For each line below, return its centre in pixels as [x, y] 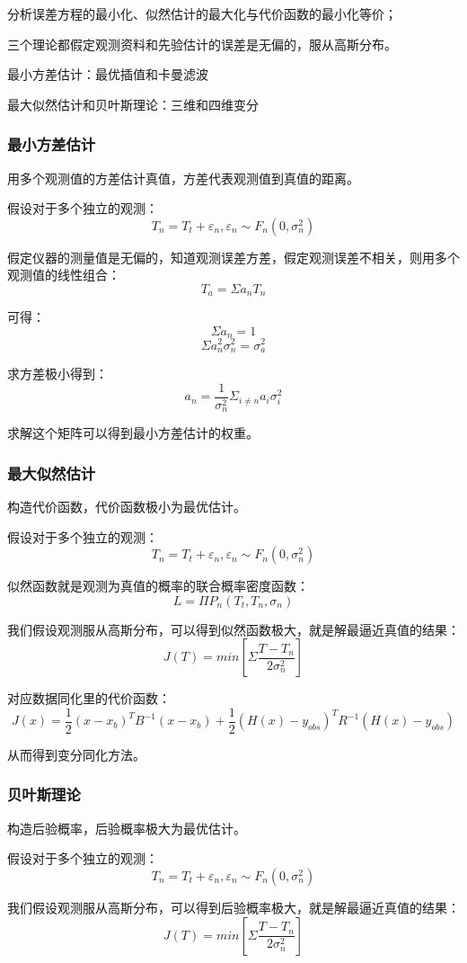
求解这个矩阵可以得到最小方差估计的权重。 [133, 433]
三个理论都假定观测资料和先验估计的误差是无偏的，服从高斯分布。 [202, 44]
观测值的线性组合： [64, 275]
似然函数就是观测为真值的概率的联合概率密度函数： [158, 586]
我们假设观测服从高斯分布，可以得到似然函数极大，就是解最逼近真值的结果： [233, 629]
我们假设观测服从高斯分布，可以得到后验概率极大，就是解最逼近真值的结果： [233, 907]
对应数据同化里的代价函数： [89, 698]
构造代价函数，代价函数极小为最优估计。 [127, 506]
